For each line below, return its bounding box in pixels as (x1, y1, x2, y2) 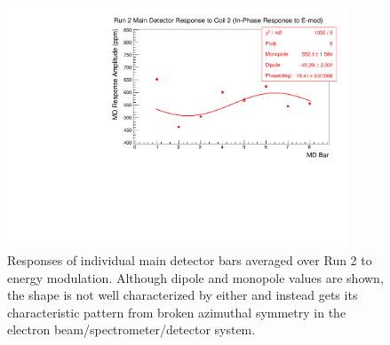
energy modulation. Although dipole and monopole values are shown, (7, 268, 384, 286)
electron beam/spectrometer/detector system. (7, 320, 256, 339)
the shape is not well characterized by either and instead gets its (7, 286, 358, 304)
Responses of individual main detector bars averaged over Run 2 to (7, 250, 372, 269)
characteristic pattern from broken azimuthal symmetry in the (7, 302, 346, 321)
